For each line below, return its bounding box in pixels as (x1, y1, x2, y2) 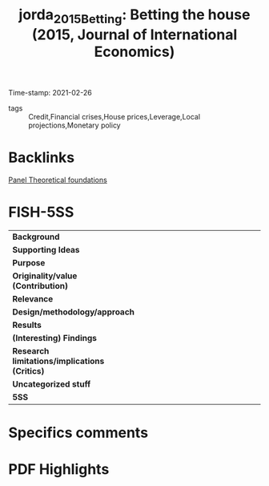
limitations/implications (12, 355, 105, 367)
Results (12, 319, 42, 330)
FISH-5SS (8, 203, 74, 221)
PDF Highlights (8, 460, 110, 479)
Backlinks (8, 148, 75, 166)
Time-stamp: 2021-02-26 (8, 87, 92, 97)
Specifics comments (8, 423, 149, 442)
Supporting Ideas (12, 244, 80, 255)
